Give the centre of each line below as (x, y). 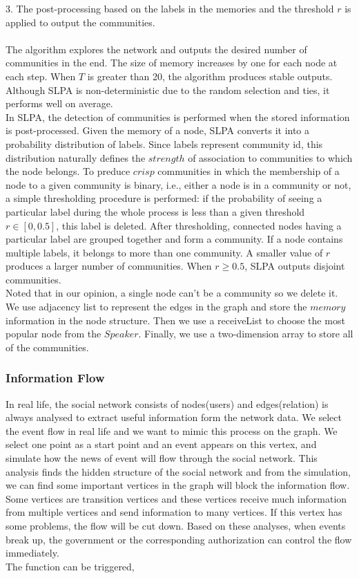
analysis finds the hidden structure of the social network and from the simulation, (178, 471)
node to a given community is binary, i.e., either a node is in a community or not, (178, 184)
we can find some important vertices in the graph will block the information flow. (178, 485)
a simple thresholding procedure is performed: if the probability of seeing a (164, 198)
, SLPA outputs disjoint (295, 266)
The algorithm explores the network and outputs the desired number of (156, 49)
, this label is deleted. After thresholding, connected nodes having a (199, 225)
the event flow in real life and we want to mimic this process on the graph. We (172, 430)
